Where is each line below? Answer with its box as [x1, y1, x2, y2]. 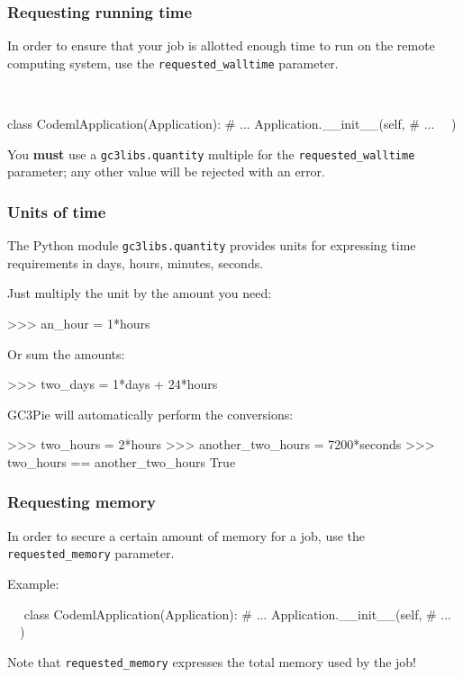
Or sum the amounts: [7, 344, 125, 363]
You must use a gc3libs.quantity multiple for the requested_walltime [7, 144, 415, 163]
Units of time [7, 200, 106, 222]
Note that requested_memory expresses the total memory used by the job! [7, 652, 417, 671]
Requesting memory [7, 491, 156, 513]
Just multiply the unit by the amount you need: [7, 284, 272, 302]
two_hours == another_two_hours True [7, 452, 236, 471]
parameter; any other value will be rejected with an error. [7, 162, 325, 181]
